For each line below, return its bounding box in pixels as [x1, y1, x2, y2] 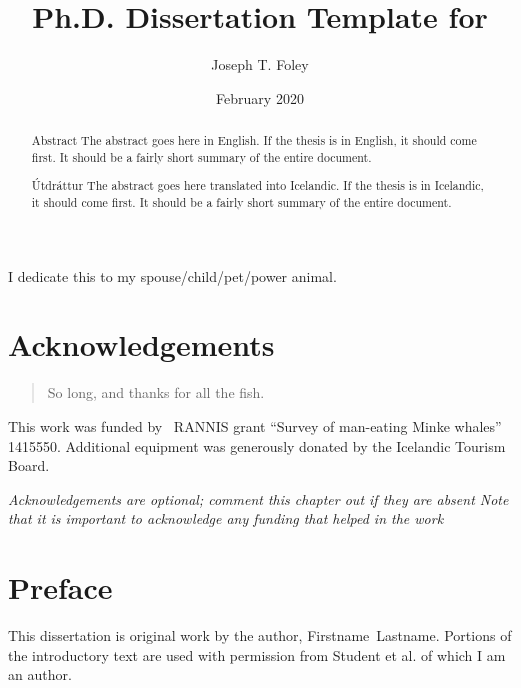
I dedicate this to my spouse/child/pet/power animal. [8, 265, 337, 286]
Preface [8, 567, 113, 608]
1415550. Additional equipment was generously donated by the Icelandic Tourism [8, 435, 506, 456]
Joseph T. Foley [211, 54, 309, 75]
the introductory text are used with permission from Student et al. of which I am [8, 644, 506, 665]
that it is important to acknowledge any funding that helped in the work [8, 508, 444, 529]
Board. [8, 455, 50, 476]
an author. [8, 664, 72, 685]
